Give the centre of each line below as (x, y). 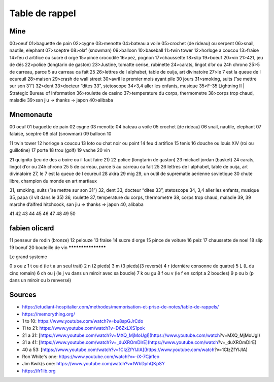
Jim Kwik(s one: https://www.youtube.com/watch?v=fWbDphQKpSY (93, 364)
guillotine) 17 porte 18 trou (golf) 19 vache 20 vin (60, 150)
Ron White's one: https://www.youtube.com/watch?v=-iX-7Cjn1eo (91, 356)
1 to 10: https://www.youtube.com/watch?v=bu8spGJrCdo (83, 321)
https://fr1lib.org (39, 371)
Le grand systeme (28, 257)
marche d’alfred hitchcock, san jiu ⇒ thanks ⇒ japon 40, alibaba (77, 204)
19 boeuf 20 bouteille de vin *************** (58, 247)
